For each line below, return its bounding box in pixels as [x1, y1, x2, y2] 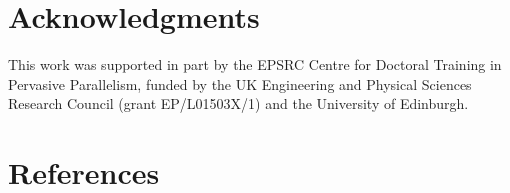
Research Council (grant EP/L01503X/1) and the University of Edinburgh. [8, 93, 469, 114]
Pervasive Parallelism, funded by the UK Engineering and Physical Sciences [8, 73, 472, 94]
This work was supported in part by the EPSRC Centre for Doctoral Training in [8, 54, 502, 75]
